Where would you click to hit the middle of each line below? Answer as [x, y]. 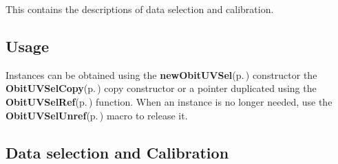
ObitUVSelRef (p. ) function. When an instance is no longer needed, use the [169, 101]
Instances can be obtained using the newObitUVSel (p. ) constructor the [161, 74]
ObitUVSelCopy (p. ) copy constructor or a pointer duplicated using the [161, 88]
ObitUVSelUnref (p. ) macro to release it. [97, 115]
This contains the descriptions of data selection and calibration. [140, 9]
